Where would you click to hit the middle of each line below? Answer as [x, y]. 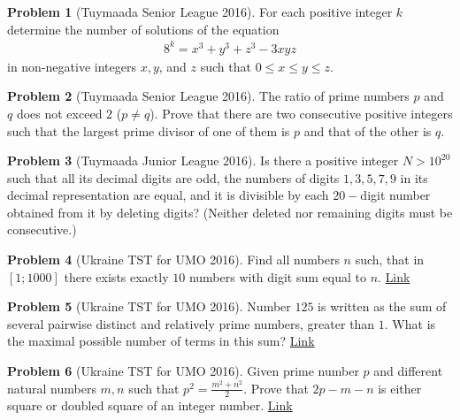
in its [414, 177]
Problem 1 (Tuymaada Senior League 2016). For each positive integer [200, 11]
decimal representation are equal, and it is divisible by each [168, 195]
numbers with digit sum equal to [277, 276]
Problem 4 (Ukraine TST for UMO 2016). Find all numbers [173, 260]
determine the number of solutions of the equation [143, 29]
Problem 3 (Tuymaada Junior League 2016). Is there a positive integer [203, 160]
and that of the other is [368, 130]
